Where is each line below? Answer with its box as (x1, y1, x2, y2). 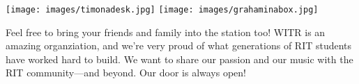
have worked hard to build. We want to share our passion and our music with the (6, 51, 353, 66)
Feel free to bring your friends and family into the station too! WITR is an (6, 24, 326, 39)
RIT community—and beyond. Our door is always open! (6, 65, 247, 80)
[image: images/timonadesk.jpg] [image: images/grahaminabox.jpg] (6, 5, 319, 15)
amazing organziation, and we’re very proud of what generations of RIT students (6, 38, 352, 53)
